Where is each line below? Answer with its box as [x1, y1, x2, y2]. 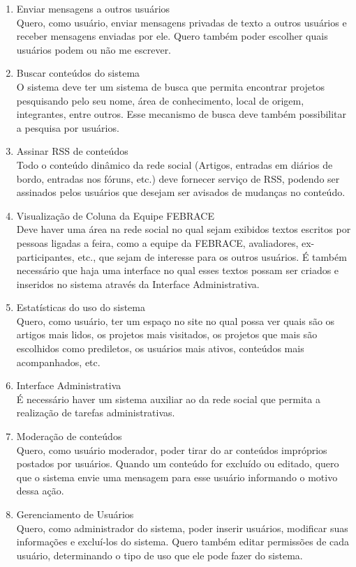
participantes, [16, 249, 75, 264]
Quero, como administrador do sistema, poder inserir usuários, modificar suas [16, 520, 348, 535]
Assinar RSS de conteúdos [16, 144, 128, 158]
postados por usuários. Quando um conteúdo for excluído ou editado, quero [16, 456, 339, 471]
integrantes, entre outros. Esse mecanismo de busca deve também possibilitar [16, 107, 347, 121]
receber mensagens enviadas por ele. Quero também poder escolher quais [16, 29, 328, 43]
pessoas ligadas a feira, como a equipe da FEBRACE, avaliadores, [16, 235, 299, 250]
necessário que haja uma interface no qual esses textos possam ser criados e [16, 263, 339, 278]
